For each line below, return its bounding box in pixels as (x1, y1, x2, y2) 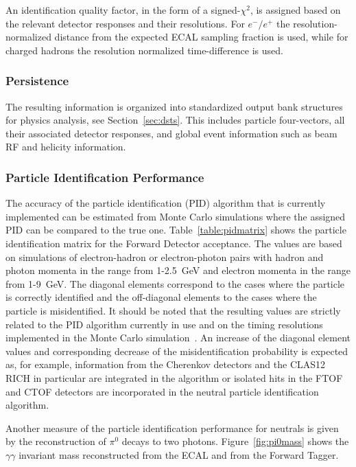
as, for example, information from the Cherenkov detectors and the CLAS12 (5, 357, 326, 372)
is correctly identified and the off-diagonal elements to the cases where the (5, 290, 317, 304)
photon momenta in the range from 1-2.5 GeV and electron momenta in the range (5, 263, 351, 277)
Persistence (5, 72, 69, 89)
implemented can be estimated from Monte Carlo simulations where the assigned (5, 209, 346, 223)
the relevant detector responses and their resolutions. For (5, 16, 245, 30)
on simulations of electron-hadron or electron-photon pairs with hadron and (5, 249, 324, 264)
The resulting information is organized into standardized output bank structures (5, 99, 343, 113)
